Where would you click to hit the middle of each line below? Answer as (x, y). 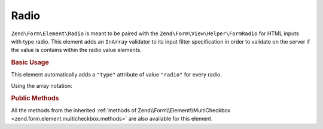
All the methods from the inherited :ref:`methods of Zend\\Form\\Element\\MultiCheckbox (121, 110)
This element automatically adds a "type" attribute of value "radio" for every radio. (117, 75)
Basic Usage (30, 63)
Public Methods (35, 98)
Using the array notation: (42, 85)
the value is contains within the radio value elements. (76, 50)
